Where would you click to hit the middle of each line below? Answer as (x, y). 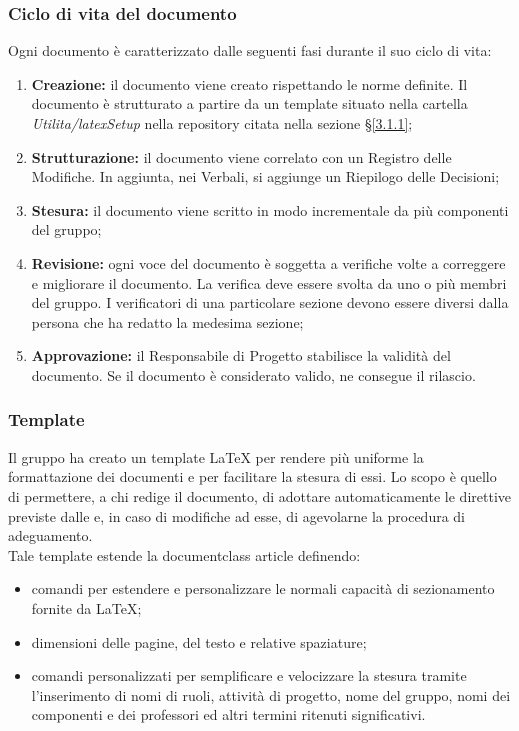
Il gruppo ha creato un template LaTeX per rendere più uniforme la (216, 456)
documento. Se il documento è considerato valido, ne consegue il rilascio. (253, 374)
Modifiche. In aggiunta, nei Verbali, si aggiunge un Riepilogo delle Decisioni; (265, 176)
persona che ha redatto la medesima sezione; (167, 321)
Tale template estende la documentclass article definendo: (184, 554)
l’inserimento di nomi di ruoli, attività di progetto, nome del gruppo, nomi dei (271, 694)
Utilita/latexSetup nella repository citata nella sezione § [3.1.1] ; (222, 123)
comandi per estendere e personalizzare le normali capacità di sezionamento (263, 588)
